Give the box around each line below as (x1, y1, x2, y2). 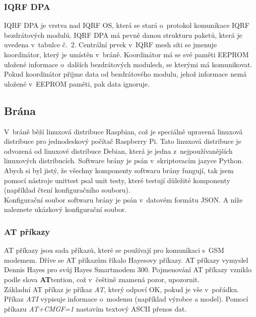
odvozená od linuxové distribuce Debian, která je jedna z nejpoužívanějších (4, 145, 233, 156)
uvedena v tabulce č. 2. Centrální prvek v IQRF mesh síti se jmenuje (4, 39, 217, 50)
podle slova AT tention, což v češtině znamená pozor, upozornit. (4, 274, 200, 284)
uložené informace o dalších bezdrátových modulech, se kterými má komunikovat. (4, 59, 253, 69)
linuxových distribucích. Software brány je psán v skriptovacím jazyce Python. (4, 155, 244, 166)
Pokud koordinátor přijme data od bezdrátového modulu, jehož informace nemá (4, 69, 247, 79)
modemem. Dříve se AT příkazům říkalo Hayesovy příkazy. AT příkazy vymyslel (4, 254, 249, 265)
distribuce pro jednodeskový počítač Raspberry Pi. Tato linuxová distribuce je (4, 136, 242, 146)
